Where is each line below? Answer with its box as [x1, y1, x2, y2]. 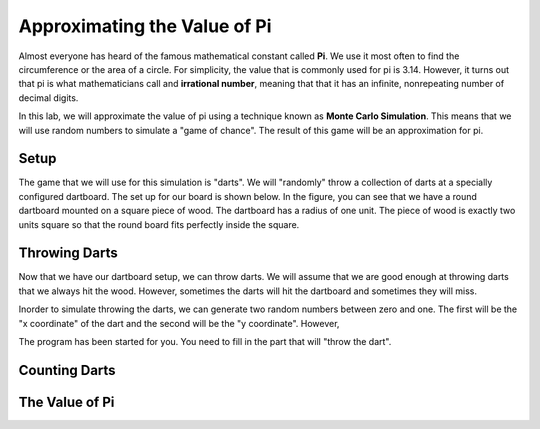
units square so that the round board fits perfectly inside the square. [18, 218, 300, 230]
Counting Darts [18, 361, 116, 379]
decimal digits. [18, 91, 79, 104]
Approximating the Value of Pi [18, 15, 272, 37]
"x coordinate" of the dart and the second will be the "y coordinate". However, [18, 317, 340, 329]
